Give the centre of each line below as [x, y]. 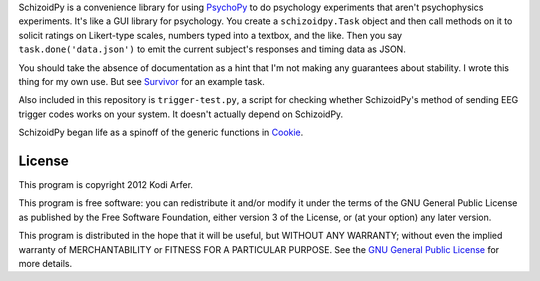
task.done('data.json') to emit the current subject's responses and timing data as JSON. [212, 49]
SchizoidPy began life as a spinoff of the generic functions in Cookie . [161, 132]
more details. [45, 263]
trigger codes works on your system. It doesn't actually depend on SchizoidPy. [181, 114]
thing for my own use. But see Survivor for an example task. [141, 81]
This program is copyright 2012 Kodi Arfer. [106, 185]
